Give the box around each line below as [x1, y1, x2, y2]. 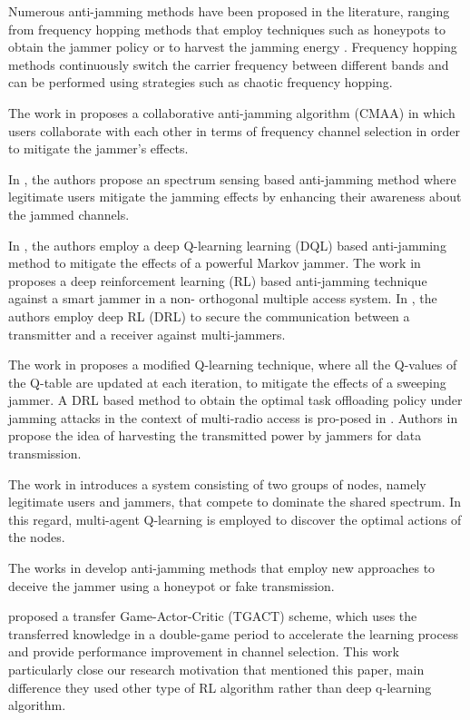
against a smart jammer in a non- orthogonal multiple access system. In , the [8, 289, 437, 308]
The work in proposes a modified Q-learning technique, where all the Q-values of [8, 355, 457, 374]
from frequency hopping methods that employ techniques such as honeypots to [8, 19, 446, 38]
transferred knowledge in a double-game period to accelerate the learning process [8, 624, 458, 643]
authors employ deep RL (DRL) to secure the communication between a [8, 306, 410, 325]
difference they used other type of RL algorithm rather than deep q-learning [8, 677, 432, 696]
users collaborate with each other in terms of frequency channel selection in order [8, 121, 460, 140]
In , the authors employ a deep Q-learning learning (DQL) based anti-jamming [8, 235, 446, 254]
